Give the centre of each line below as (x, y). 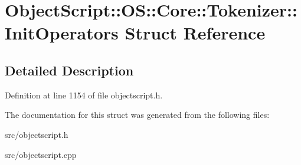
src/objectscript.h (37, 134)
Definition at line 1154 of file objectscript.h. (84, 95)
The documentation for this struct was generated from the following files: (137, 115)
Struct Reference (195, 33)
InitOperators (62, 33)
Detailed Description (69, 70)
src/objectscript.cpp (41, 154)
